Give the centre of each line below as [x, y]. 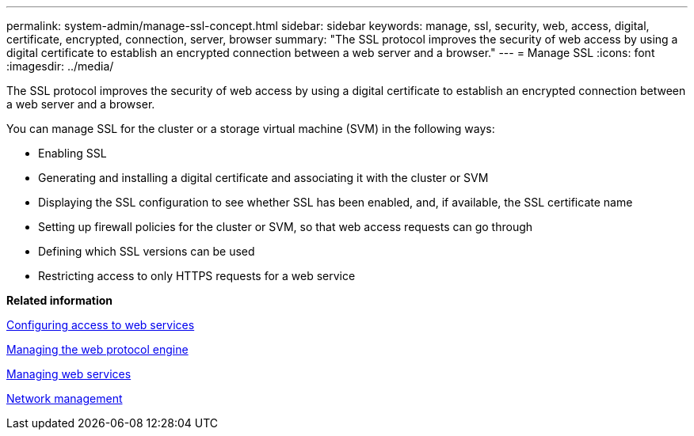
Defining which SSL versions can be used [147, 251]
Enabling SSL [72, 153]
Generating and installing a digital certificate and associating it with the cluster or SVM [263, 178]
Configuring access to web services [101, 325]
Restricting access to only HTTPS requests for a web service [197, 276]
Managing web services [69, 374]
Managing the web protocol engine [97, 349]
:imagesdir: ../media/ [60, 66]
